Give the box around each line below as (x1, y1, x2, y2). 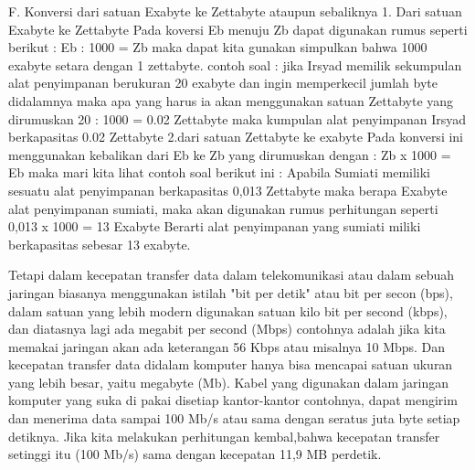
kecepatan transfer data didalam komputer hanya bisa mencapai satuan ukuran (8, 355, 453, 374)
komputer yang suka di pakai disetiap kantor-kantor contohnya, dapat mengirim (8, 390, 458, 410)
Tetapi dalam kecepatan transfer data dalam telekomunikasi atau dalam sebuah (8, 265, 454, 284)
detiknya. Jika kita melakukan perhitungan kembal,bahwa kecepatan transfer (8, 426, 440, 445)
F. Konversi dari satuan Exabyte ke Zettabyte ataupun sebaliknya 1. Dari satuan (8, 2, 462, 20)
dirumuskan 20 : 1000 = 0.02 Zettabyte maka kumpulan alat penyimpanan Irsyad (8, 109, 467, 128)
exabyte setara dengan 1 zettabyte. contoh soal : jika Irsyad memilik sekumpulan (8, 55, 462, 74)
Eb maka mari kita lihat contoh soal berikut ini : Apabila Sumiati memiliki (8, 163, 431, 182)
